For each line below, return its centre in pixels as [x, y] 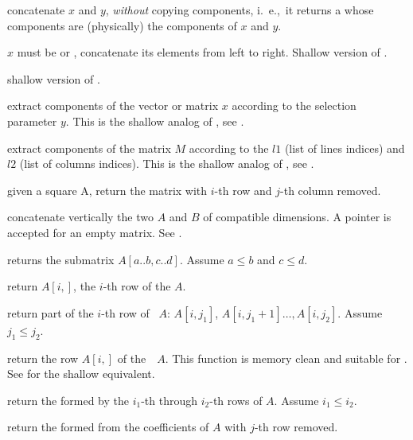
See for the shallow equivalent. [81, 374]
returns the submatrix [61, 259]
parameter [32, 121]
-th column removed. [331, 190]
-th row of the [137, 286]
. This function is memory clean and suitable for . [286, 358]
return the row [43, 358]
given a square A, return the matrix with [107, 190]
